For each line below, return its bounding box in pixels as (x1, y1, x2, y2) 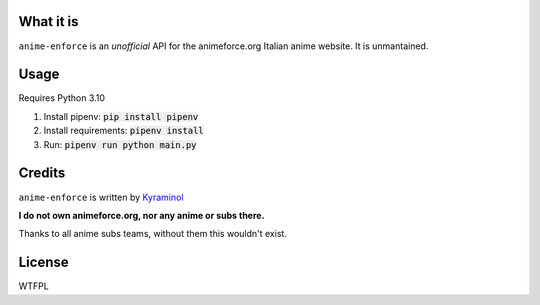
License (18, 254, 69, 271)
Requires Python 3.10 (18, 92, 105, 104)
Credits (18, 165, 66, 182)
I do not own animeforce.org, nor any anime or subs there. (18, 209, 265, 221)
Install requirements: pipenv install (43, 125, 204, 137)
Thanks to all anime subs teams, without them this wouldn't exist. (18, 228, 287, 240)
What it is (18, 13, 79, 30)
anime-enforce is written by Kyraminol (18, 191, 184, 203)
